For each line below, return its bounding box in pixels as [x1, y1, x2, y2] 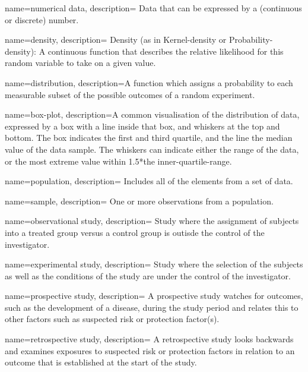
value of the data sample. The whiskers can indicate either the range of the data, [5, 143, 299, 155]
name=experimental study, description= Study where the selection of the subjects [5, 258, 303, 270]
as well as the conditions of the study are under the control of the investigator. [5, 269, 291, 282]
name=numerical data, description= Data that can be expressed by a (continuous [5, 2, 302, 14]
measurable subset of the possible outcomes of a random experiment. [5, 88, 255, 100]
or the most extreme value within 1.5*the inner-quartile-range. [5, 155, 232, 167]
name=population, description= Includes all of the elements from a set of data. [5, 175, 293, 187]
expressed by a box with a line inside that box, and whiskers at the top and [5, 119, 280, 132]
